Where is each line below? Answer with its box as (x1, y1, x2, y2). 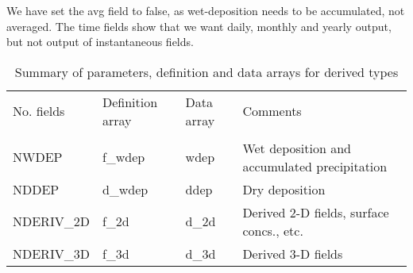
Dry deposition (242, 179, 326, 198)
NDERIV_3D (13, 244, 90, 263)
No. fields (13, 102, 65, 121)
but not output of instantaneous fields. (6, 33, 194, 50)
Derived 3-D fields (242, 244, 343, 263)
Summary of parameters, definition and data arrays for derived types (14, 62, 399, 81)
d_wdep (102, 179, 149, 198)
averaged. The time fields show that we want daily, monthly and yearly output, (6, 17, 392, 34)
